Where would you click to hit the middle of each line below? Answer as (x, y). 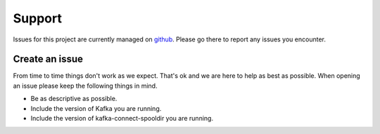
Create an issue (48, 59)
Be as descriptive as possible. (74, 99)
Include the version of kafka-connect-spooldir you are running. (122, 119)
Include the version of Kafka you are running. (96, 108)
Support (38, 18)
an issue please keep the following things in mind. (85, 86)
